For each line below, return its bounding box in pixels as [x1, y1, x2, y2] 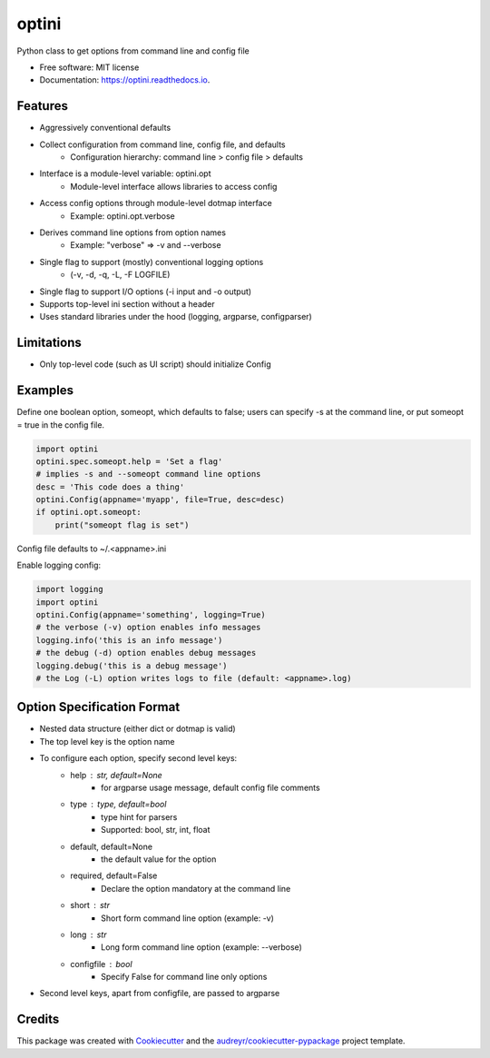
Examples [16, 382, 74, 399]
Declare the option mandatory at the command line [101, 883, 291, 894]
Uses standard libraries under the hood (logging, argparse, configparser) [39, 311, 312, 322]
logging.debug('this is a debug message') [35, 660, 228, 671]
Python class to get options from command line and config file [16, 45, 250, 56]
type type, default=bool [70, 799, 167, 810]
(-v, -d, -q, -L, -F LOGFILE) [70, 269, 171, 281]
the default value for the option [101, 854, 217, 865]
